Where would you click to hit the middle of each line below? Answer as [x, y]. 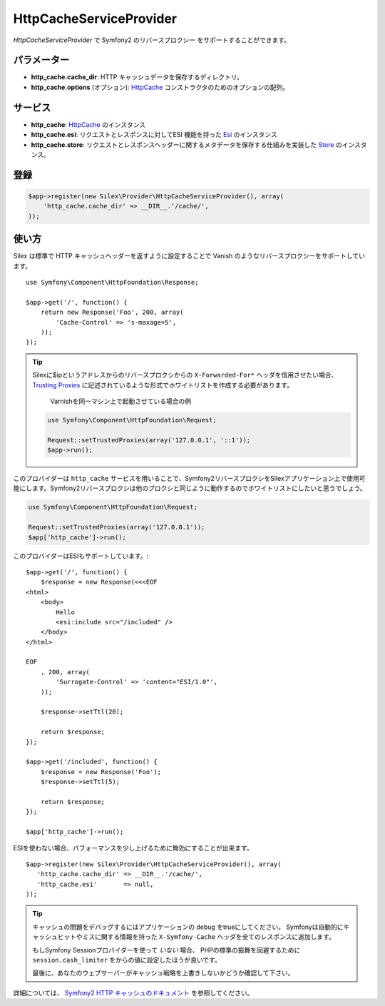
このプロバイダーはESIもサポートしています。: [81, 556]
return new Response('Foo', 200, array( [112, 313]
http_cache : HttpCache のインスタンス [88, 124]
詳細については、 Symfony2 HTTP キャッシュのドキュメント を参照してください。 [133, 992]
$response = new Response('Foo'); [101, 772]
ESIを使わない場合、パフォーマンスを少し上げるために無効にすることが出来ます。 [133, 848]
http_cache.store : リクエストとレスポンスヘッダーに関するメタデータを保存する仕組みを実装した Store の [186, 144]
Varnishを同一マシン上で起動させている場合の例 [121, 401]
